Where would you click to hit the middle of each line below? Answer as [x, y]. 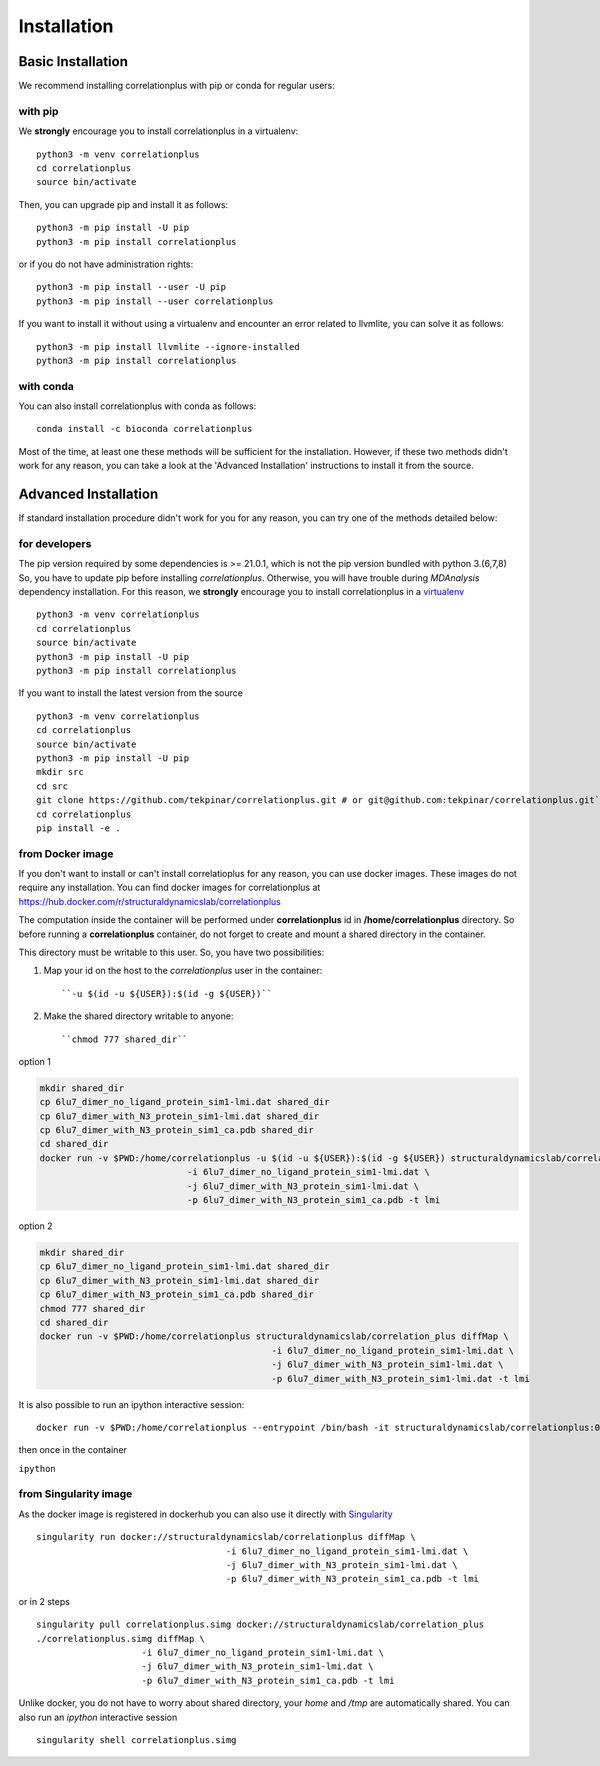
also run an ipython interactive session [98, 1717]
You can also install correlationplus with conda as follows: [137, 406]
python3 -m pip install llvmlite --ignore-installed [168, 346]
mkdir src [60, 772]
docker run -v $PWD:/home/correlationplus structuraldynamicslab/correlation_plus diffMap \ [274, 1336]
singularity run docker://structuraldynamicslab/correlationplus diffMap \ [226, 1537]
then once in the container [72, 1450]
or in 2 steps [44, 1601]
